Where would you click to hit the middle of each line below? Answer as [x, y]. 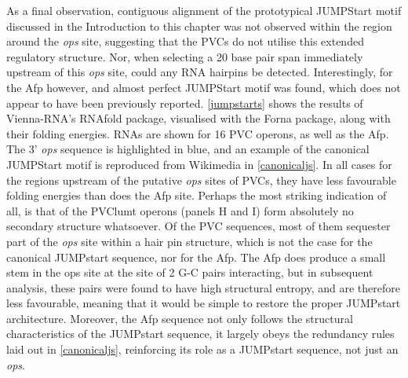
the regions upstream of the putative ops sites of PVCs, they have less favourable [201, 180]
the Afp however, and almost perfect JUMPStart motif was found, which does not [204, 87]
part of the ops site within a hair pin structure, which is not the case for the [189, 241]
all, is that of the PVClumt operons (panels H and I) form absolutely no [180, 210]
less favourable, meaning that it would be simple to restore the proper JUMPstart [204, 303]
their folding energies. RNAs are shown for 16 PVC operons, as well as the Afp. [198, 133]
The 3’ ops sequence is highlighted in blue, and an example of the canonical [188, 149]
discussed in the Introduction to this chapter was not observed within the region [199, 26]
